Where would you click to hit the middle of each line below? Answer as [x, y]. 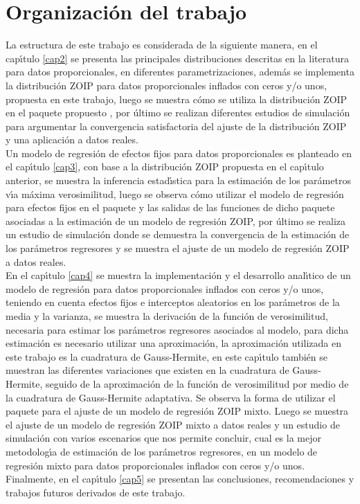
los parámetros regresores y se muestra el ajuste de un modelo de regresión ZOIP [178, 248]
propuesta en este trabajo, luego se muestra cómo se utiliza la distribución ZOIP [177, 99]
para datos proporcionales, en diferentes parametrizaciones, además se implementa [180, 72]
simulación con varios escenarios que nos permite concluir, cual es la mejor [163, 438]
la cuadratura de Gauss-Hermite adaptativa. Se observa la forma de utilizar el [171, 397]
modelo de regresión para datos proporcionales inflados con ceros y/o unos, [165, 288]
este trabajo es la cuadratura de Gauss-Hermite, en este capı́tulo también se [166, 356]
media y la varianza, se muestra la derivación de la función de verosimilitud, [167, 316]
